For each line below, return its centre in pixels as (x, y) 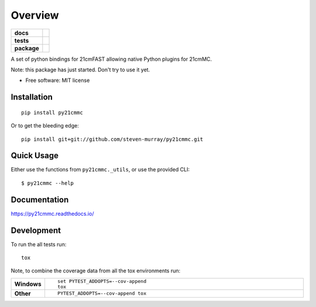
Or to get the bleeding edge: (45, 126)
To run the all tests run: (39, 244)
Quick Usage (35, 156)
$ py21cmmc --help (48, 183)
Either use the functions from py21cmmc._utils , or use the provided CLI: (100, 170)
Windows (28, 284)
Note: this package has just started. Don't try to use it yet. (80, 70)
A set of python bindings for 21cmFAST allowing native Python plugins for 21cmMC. (111, 59)
